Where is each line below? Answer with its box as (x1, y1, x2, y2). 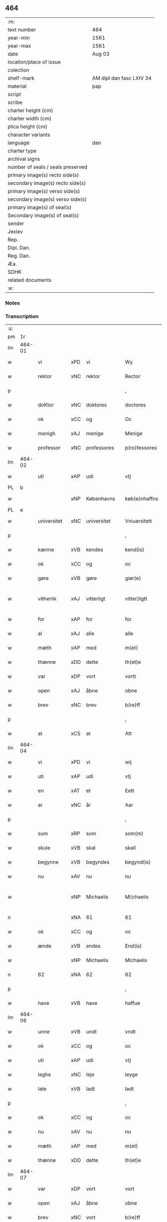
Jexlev (7, 228, 23, 235)
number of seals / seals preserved (7, 163, 88, 170)
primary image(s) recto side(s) (7, 171, 80, 178)
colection (7, 67, 30, 74)
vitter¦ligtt (125, 595, 148, 602)
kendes (86, 546, 103, 553)
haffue (125, 1000, 141, 1007)
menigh (38, 430, 56, 437)
